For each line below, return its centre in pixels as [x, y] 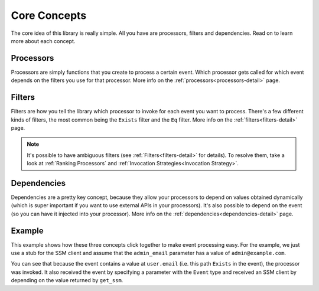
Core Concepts [49, 15]
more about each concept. [43, 41]
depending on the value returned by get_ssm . [67, 280]
